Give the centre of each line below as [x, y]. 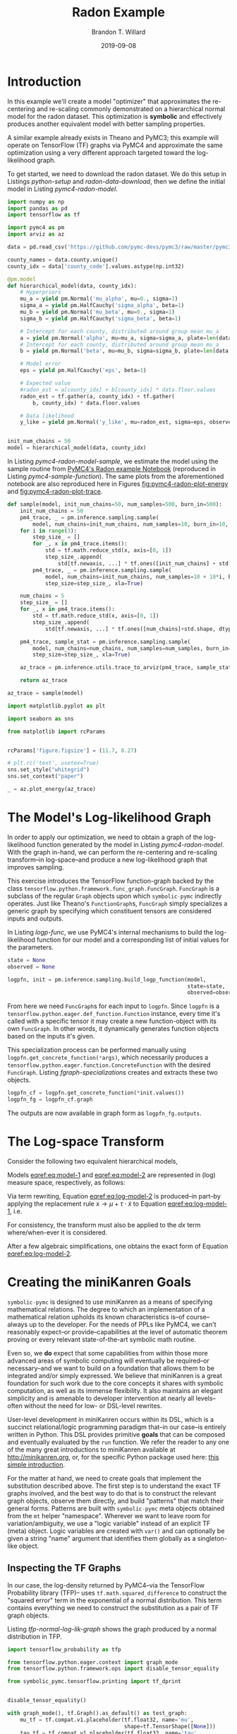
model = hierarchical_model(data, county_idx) [77, 448]
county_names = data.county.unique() [63, 260]
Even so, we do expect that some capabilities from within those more [108, 1353]
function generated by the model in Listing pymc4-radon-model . [130, 844]
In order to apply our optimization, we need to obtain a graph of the [105, 837]
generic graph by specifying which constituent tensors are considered [109, 911]
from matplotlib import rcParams [56, 732]
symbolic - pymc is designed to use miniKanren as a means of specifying [110, 1302]
